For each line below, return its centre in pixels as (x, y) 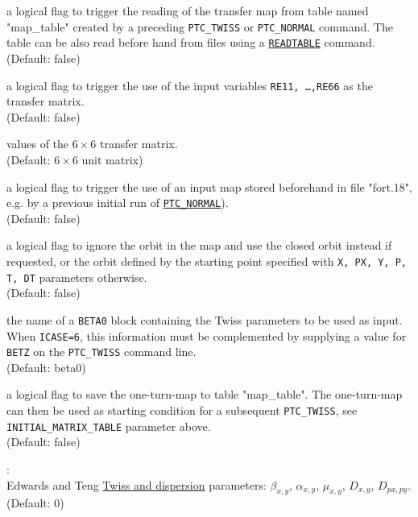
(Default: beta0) (46, 367)
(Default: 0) (35, 503)
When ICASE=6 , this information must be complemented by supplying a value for (207, 335)
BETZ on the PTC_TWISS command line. (101, 352)
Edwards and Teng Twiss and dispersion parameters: (137, 484)
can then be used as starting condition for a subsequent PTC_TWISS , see (182, 410)
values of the (38, 144)
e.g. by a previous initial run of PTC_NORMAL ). (118, 203)
